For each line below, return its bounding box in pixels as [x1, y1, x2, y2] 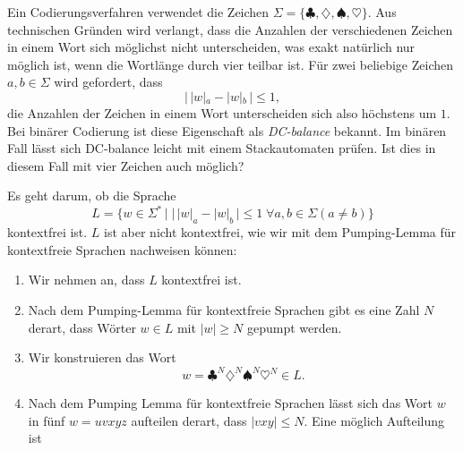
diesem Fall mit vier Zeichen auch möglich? [7, 156, 244, 174]
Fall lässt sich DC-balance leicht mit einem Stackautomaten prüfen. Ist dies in [7, 139, 436, 157]
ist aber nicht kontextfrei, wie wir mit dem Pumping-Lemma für [104, 223, 457, 242]
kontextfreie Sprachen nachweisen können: [7, 240, 237, 259]
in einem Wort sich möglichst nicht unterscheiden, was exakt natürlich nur [7, 38, 416, 56]
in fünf [28, 411, 65, 429]
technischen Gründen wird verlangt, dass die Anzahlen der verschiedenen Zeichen [7, 20, 453, 38]
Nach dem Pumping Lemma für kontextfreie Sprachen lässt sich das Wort [28, 394, 433, 412]
